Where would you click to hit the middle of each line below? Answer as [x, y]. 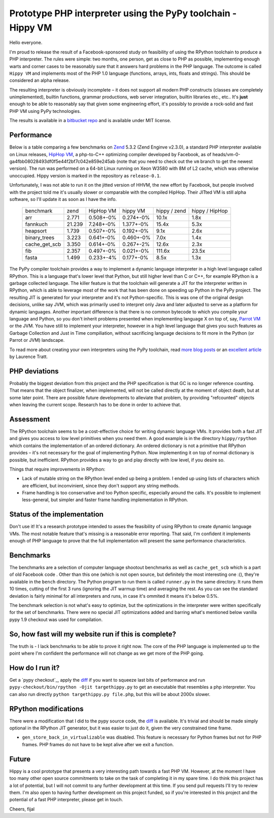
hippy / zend [171, 211]
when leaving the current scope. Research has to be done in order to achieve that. [95, 405]
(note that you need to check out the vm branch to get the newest [185, 161]
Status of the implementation [57, 515]
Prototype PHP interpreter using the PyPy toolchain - [123, 13]
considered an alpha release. [40, 80]
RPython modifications [46, 709]
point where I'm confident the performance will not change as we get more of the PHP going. [107, 653]
